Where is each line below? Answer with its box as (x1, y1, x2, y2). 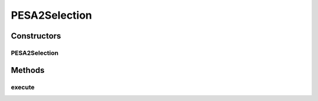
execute (11, 83, 35, 91)
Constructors (11, 31, 61, 41)
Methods (11, 65, 45, 75)
